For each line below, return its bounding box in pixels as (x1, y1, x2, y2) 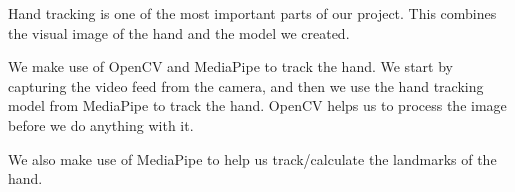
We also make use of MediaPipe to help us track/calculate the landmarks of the (8, 148, 497, 169)
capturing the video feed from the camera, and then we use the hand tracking (8, 75, 484, 96)
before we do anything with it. (8, 114, 194, 135)
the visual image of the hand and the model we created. (8, 22, 350, 43)
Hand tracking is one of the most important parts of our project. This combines (8, 3, 497, 23)
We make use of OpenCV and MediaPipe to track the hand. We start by (8, 56, 453, 77)
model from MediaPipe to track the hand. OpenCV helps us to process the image (8, 95, 507, 116)
